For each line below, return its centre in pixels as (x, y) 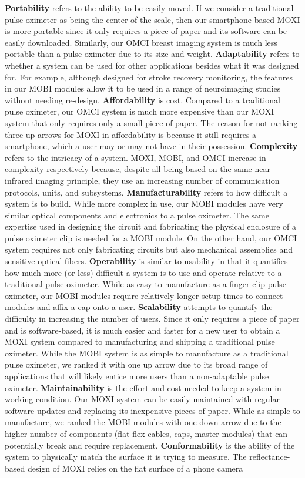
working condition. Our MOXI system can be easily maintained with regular (142, 399)
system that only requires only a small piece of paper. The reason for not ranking (151, 122)
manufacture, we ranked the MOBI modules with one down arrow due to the (143, 422)
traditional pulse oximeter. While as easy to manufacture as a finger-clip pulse (145, 284)
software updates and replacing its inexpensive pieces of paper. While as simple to (152, 410)
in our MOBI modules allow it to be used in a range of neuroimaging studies (143, 88)
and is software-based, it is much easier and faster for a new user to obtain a (143, 330)
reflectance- (270, 457)
